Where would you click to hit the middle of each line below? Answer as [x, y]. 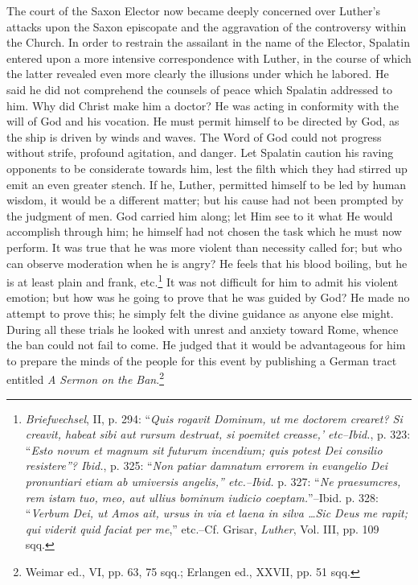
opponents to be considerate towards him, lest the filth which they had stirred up [207, 168]
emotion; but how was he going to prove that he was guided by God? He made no [208, 297]
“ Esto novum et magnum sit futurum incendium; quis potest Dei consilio [204, 449]
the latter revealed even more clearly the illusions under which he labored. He [198, 74]
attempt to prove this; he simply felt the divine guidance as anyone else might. [200, 313]
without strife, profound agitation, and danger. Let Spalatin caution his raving [200, 152]
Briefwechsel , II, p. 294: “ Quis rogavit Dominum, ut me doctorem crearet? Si [214, 418]
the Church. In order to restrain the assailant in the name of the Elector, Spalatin [208, 42]
